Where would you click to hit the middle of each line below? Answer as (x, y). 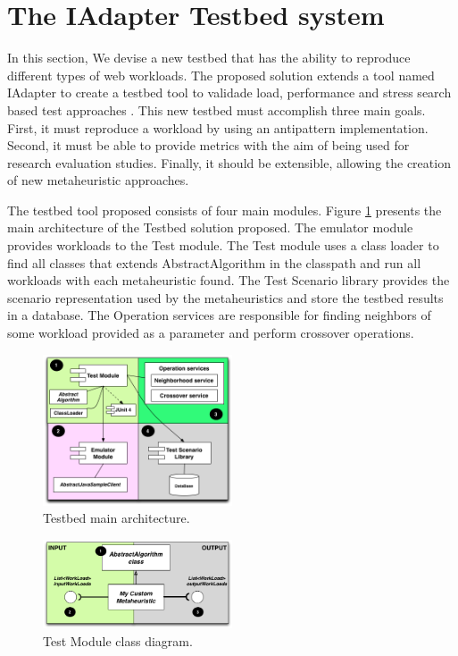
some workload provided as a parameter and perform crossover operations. (211, 333)
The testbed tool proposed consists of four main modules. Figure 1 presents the (225, 210)
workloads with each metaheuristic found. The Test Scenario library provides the (229, 280)
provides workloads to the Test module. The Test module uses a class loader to (223, 245)
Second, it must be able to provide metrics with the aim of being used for (208, 145)
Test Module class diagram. (118, 641)
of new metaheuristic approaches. (98, 180)
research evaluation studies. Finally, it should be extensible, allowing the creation (229, 162)
